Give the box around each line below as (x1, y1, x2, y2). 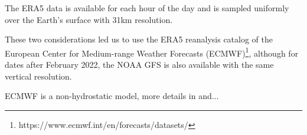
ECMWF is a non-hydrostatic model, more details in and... (5, 90, 219, 102)
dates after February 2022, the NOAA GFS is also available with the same (5, 58, 274, 71)
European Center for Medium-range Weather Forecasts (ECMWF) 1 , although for (5, 45, 299, 59)
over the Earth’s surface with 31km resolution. (5, 13, 173, 25)
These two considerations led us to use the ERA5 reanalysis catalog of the (5, 33, 273, 45)
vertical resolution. (5, 70, 72, 82)
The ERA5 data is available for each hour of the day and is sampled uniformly (5, 2, 289, 14)
